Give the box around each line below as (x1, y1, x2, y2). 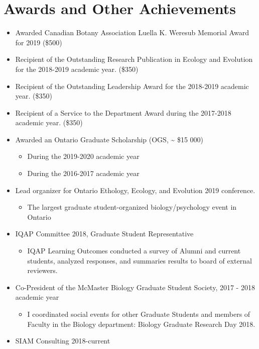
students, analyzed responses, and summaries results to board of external (27, 255, 252, 266)
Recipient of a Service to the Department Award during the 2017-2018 (15, 107, 231, 118)
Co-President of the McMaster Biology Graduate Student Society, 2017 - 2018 (15, 282, 255, 292)
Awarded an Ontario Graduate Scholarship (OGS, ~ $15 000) (15, 134, 204, 144)
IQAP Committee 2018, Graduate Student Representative (15, 228, 194, 239)
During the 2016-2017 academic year (27, 168, 140, 179)
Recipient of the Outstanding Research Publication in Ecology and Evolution (15, 54, 253, 64)
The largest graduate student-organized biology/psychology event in (27, 202, 237, 212)
